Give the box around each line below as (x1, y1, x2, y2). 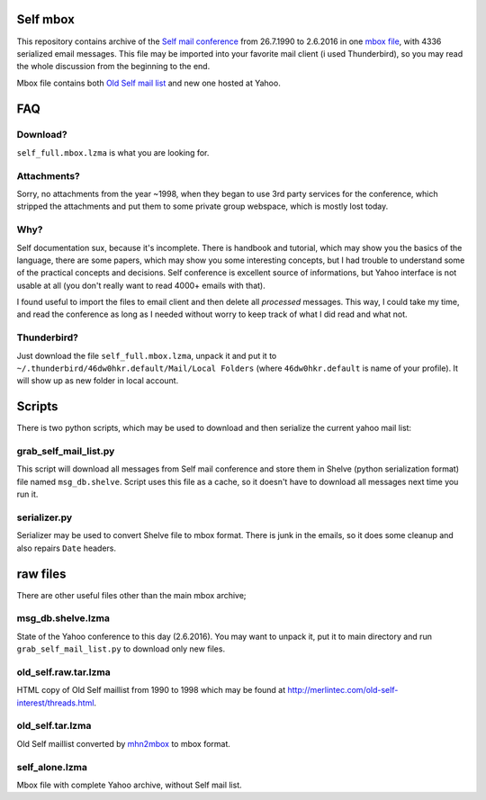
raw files (16, 566, 67, 581)
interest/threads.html (16, 697, 94, 708)
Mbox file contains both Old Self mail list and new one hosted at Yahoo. (16, 77, 281, 88)
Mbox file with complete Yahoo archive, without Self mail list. (16, 779, 242, 790)
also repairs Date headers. (16, 543, 117, 553)
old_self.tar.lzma (16, 720, 92, 733)
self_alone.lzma (16, 760, 87, 773)
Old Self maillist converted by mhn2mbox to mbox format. (16, 738, 231, 749)
